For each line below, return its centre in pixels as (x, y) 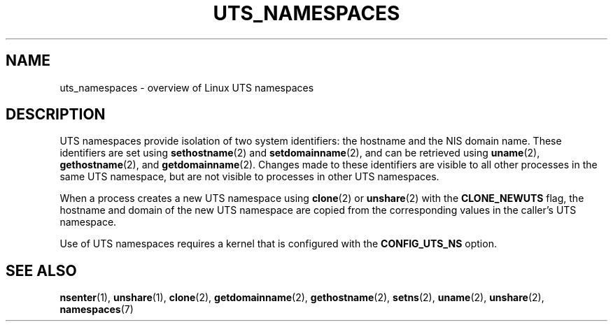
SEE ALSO (41, 270)
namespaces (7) (97, 310)
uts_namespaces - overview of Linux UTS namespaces (187, 87)
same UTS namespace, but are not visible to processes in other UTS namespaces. (249, 177)
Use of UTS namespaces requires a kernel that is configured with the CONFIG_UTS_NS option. (278, 244)
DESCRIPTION (56, 115)
